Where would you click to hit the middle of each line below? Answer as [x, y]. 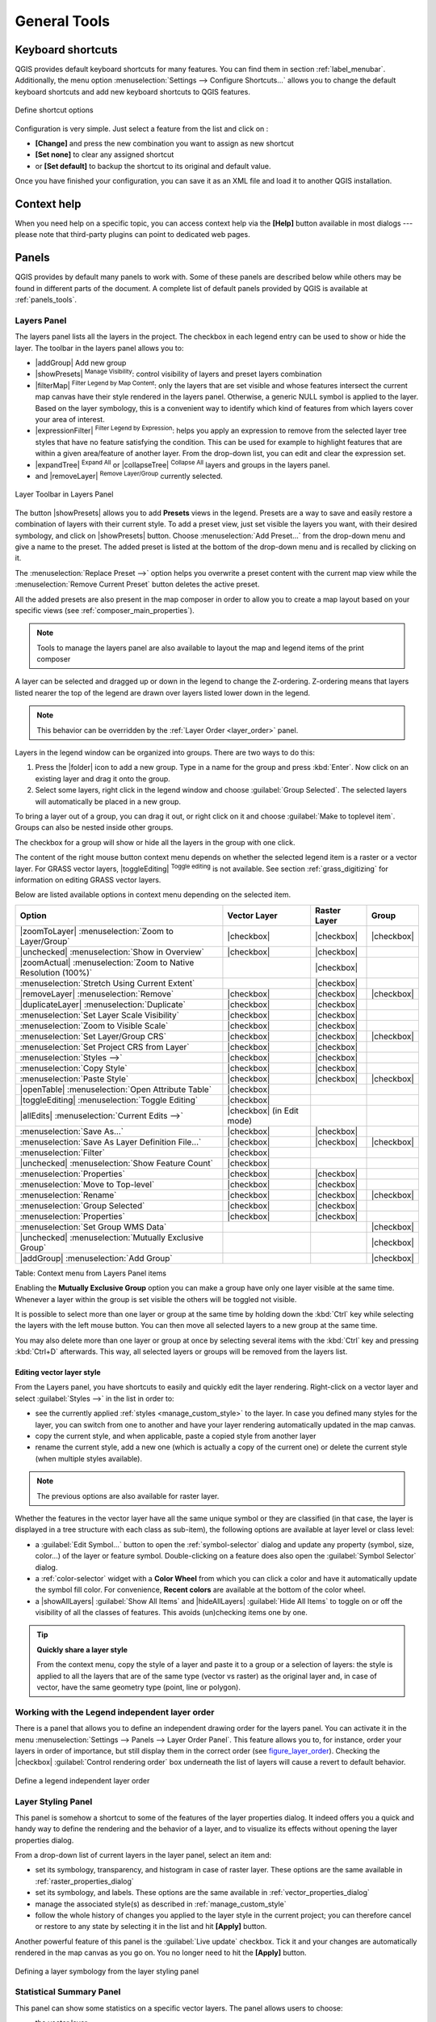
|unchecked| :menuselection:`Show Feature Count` [117, 1163]
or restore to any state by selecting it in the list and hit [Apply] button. [151, 1927]
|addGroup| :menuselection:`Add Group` [96, 1258]
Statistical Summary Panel [68, 1992]
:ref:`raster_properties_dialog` [85, 1881]
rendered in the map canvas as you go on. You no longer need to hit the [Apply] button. [161, 1952]
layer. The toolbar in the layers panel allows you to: [99, 348]
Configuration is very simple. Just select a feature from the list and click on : [142, 129]
